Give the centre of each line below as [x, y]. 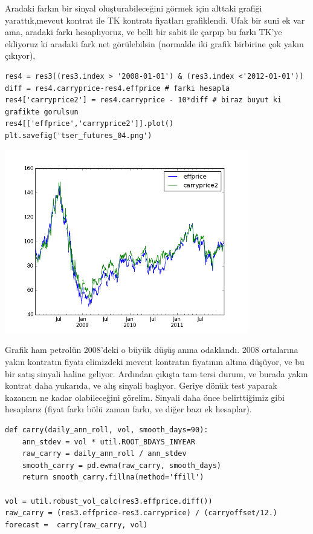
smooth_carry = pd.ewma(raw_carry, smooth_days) [121, 465]
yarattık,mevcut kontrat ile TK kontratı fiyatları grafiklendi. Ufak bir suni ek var [155, 20]
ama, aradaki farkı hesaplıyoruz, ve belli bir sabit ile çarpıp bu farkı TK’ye [144, 32]
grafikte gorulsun [42, 112]
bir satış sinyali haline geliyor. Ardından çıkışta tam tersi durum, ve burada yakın [156, 373]
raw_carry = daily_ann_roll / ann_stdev [104, 454]
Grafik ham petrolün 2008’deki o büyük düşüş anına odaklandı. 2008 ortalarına [152, 350]
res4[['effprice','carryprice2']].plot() [89, 124]
